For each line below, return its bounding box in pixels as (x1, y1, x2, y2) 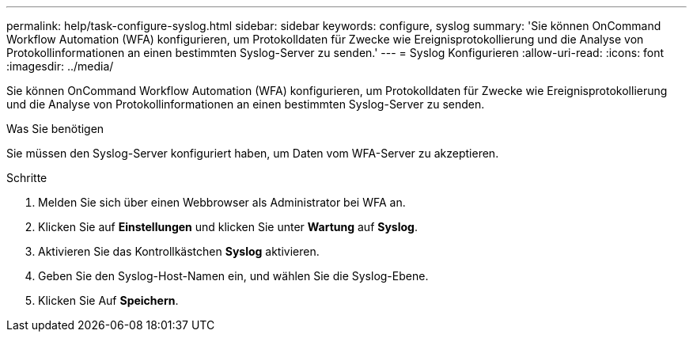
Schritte (6, 171, 47, 184)
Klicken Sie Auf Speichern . (38, 294, 179, 307)
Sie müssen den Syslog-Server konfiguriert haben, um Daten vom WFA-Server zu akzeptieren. (6, 146, 499, 160)
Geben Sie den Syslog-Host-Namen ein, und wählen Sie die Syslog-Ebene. (38, 269, 429, 283)
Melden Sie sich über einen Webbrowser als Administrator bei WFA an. (38, 196, 406, 209)
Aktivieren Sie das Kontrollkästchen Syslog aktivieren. (38, 245, 320, 258)
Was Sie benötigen (6, 122, 104, 135)
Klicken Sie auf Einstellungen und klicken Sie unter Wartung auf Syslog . (38, 220, 418, 234)
